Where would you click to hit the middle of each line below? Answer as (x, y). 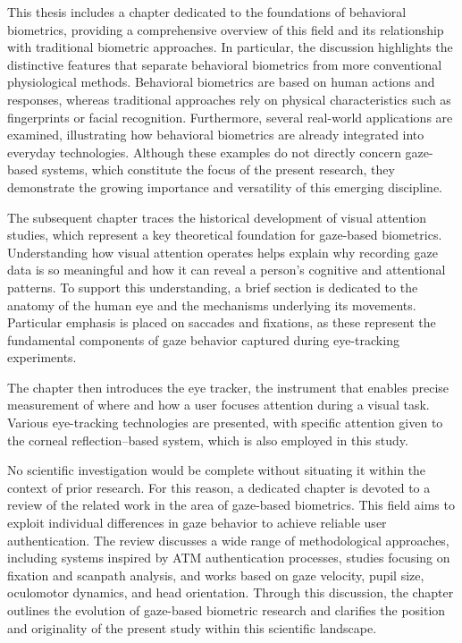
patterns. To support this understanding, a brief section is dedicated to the (213, 287)
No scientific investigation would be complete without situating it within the (217, 470)
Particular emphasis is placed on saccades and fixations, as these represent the (222, 322)
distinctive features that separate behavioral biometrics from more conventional (225, 64)
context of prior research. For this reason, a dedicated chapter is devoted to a (219, 487)
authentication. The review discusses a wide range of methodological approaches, (228, 540)
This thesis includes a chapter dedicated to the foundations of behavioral (207, 12)
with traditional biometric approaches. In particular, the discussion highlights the (230, 47)
